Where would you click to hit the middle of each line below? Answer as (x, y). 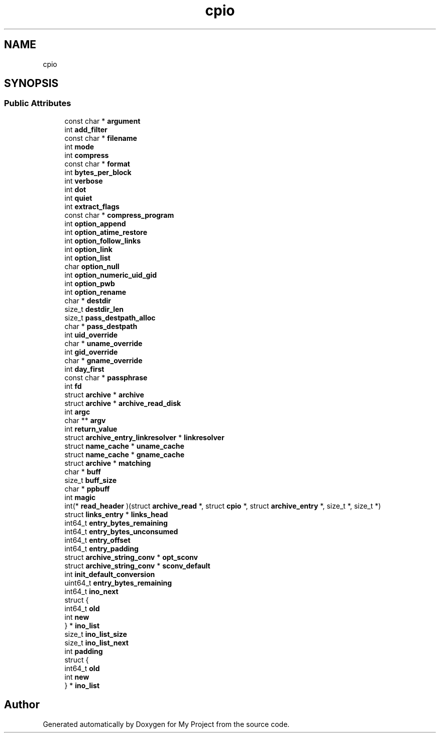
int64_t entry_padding (101, 548)
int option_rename (95, 292)
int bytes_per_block (98, 172)
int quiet (78, 198)
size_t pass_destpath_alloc (110, 317)
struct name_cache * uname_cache (124, 446)
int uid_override (91, 335)
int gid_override (91, 352)
